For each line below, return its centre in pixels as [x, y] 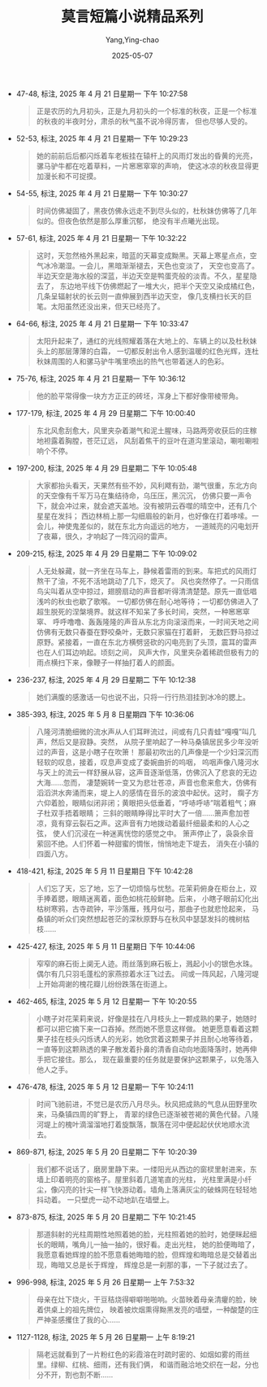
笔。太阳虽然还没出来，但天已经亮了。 [100, 306]
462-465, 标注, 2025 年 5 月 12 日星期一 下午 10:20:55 [106, 1001]
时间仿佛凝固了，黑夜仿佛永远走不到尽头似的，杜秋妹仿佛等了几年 [146, 210]
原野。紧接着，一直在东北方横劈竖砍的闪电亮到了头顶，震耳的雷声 [146, 642]
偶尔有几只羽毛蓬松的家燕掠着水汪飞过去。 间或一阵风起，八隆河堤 [148, 974]
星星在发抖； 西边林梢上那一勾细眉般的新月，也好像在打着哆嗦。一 [148, 516]
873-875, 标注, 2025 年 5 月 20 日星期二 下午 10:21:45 [106, 1217]
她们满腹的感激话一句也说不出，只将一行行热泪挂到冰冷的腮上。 [143, 697]
